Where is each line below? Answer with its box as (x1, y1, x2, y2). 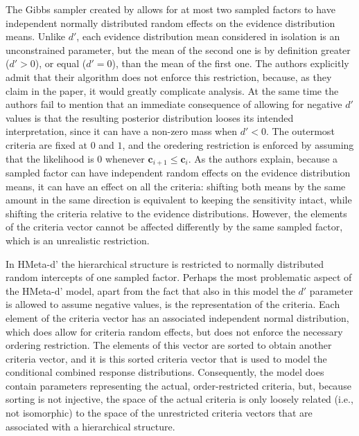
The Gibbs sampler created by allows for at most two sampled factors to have (6, 2, 335, 16)
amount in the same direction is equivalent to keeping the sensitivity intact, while (6, 192, 352, 207)
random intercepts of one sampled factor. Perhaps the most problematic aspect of (6, 270, 352, 284)
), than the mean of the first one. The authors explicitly (112, 56, 349, 71)
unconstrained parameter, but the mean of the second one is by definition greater (6, 42, 351, 57)
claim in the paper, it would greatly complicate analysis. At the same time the (6, 83, 339, 98)
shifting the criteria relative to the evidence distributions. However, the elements (6, 206, 347, 220)
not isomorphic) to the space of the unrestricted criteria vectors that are (6, 406, 313, 420)
